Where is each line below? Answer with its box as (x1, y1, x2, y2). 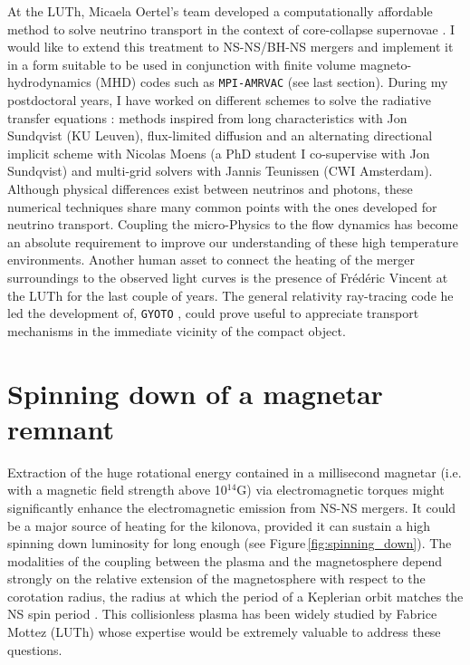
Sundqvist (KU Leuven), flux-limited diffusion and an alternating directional (7, 126, 433, 145)
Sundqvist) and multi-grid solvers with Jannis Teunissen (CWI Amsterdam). (7, 161, 433, 180)
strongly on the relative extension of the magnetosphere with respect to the (7, 569, 426, 588)
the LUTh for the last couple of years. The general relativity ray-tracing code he (7, 285, 454, 304)
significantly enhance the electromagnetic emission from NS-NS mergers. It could (7, 497, 456, 516)
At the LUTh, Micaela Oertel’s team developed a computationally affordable (7, 2, 433, 20)
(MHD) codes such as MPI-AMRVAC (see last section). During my (95, 72, 448, 92)
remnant (7, 410, 114, 447)
